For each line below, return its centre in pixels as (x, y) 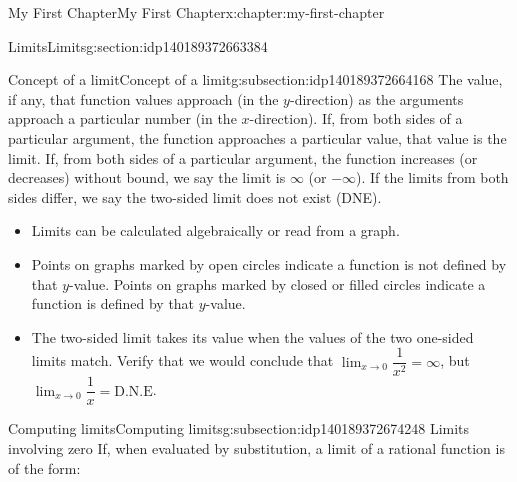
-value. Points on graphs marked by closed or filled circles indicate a (277, 283)
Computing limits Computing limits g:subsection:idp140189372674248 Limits (239, 428)
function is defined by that (113, 303)
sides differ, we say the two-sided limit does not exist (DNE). (195, 196)
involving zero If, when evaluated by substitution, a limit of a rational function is (256, 448)
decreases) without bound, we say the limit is (147, 177)
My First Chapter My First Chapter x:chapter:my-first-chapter (196, 12)
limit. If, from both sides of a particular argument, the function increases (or (243, 157)
